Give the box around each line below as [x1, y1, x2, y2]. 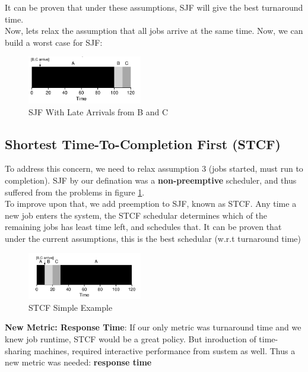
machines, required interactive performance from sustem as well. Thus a [34, 344, 296, 357]
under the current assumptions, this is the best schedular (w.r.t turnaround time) [5, 232, 301, 244]
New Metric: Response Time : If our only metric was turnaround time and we [5, 321, 301, 333]
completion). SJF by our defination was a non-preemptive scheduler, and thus [5, 174, 297, 186]
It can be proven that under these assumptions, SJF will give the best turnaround [5, 1, 303, 13]
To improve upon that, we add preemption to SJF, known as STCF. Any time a [5, 197, 297, 210]
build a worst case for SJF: [5, 36, 103, 48]
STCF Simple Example [28, 301, 113, 313]
